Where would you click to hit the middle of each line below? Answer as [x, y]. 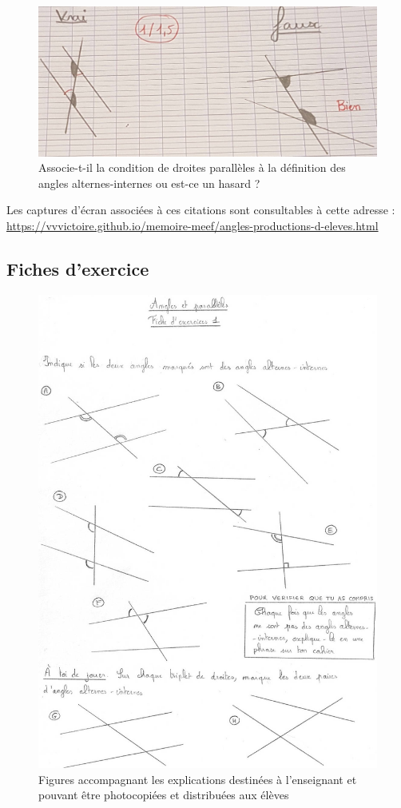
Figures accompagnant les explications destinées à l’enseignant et [198, 779]
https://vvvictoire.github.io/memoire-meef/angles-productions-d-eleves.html [193, 225]
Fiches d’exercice [78, 268]
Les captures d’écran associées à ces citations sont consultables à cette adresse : [201, 210]
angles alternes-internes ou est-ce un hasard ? [149, 183]
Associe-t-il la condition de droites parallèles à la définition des [192, 167]
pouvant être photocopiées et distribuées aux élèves [164, 795]
